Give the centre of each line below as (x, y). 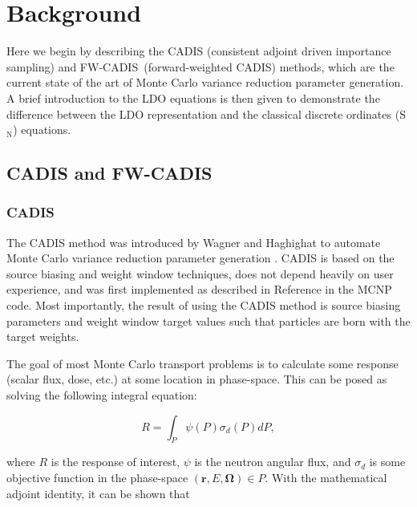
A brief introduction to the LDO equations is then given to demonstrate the (193, 97)
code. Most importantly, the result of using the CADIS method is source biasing (204, 305)
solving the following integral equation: (102, 395)
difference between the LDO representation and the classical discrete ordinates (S (206, 114)
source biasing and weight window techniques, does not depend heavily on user (200, 273)
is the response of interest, (115, 462)
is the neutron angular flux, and (273, 462)
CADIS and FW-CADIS (109, 173)
